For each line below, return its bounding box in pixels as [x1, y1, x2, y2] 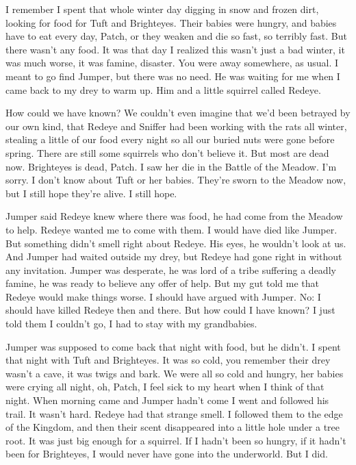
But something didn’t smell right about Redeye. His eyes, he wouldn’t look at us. [5, 236, 346, 250]
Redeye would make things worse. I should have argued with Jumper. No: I [5, 289, 321, 303]
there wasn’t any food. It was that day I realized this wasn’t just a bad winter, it [5, 42, 345, 56]
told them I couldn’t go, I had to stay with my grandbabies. [5, 316, 257, 331]
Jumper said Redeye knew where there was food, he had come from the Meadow [5, 209, 343, 223]
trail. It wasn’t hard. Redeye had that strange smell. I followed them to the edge [5, 406, 343, 420]
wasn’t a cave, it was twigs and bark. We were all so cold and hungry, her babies [5, 366, 344, 380]
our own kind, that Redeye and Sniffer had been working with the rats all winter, [5, 118, 347, 133]
